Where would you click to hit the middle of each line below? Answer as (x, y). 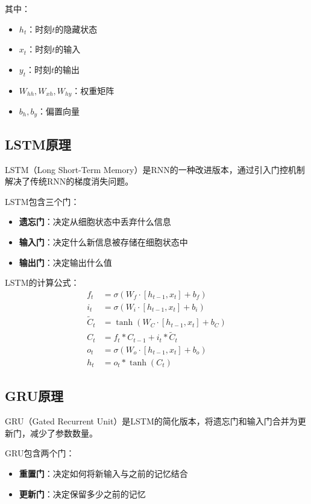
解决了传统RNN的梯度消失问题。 (69, 181)
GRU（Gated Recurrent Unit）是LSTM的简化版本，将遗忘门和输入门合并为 (151, 421)
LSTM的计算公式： (42, 282)
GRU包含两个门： (40, 453)
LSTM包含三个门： (42, 201)
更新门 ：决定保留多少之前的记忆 (82, 493)
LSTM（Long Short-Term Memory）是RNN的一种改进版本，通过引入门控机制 (155, 169)
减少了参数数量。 (64, 433)
